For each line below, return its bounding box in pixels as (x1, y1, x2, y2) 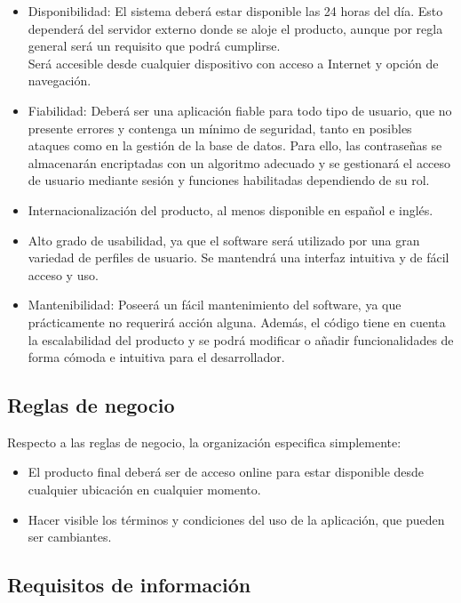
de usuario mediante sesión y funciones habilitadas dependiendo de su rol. (28, 171, 430, 189)
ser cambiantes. (28, 527, 112, 546)
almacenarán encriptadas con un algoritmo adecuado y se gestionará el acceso (28, 153, 451, 172)
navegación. (28, 71, 91, 90)
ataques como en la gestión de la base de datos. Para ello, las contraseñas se (28, 136, 442, 155)
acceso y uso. (28, 265, 99, 284)
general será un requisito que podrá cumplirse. (28, 36, 281, 55)
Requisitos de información (7, 571, 251, 599)
